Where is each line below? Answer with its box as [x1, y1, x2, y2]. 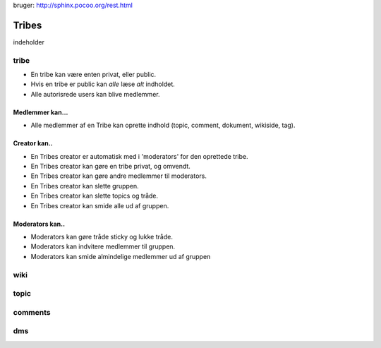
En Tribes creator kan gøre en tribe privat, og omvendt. [30, 162, 190, 170]
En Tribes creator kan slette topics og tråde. [30, 191, 159, 200]
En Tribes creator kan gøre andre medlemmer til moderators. [30, 172, 207, 180]
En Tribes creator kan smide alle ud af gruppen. [30, 201, 169, 210]
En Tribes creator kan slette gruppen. [30, 181, 139, 190]
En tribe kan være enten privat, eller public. [30, 71, 157, 79]
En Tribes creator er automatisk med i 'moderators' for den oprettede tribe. [30, 152, 248, 160]
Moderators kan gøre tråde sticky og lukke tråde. [30, 232, 173, 241]
